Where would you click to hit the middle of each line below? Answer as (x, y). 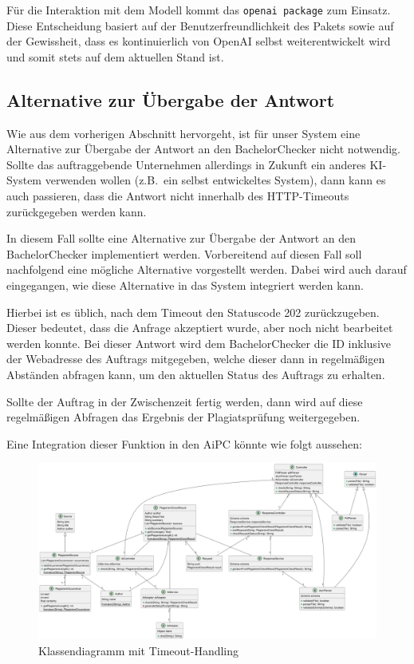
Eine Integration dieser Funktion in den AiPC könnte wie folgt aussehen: (184, 443)
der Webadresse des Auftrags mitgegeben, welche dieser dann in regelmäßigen (196, 359)
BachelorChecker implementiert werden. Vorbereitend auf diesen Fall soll (184, 253)
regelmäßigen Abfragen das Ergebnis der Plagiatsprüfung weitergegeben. (183, 417)
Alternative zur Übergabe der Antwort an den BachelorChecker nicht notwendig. (203, 149)
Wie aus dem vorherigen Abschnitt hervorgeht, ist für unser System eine (183, 133)
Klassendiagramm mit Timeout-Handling (139, 651)
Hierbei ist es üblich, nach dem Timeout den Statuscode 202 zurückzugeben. (193, 312)
